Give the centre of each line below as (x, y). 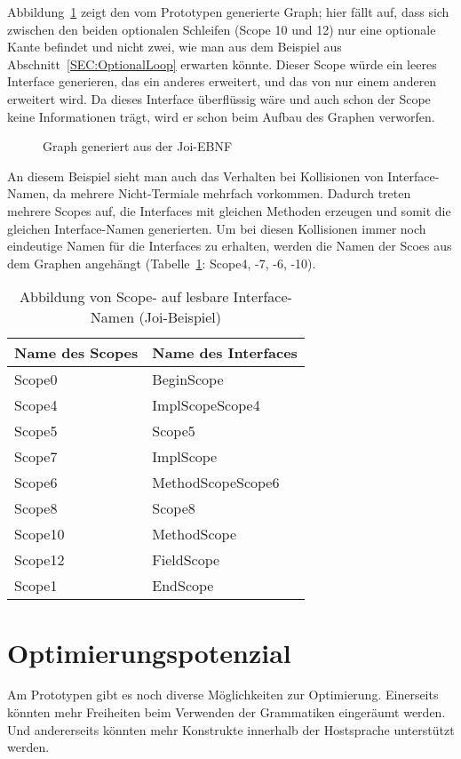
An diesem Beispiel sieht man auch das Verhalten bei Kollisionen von (195, 176)
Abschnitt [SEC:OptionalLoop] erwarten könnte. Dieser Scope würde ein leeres (222, 64)
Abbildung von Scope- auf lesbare (124, 297)
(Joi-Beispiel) (180, 317)
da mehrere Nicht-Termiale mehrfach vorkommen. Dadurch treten (232, 193)
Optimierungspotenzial (149, 652)
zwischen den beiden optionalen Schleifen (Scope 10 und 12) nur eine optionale (222, 29)
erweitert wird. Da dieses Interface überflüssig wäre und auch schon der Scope (219, 98)
